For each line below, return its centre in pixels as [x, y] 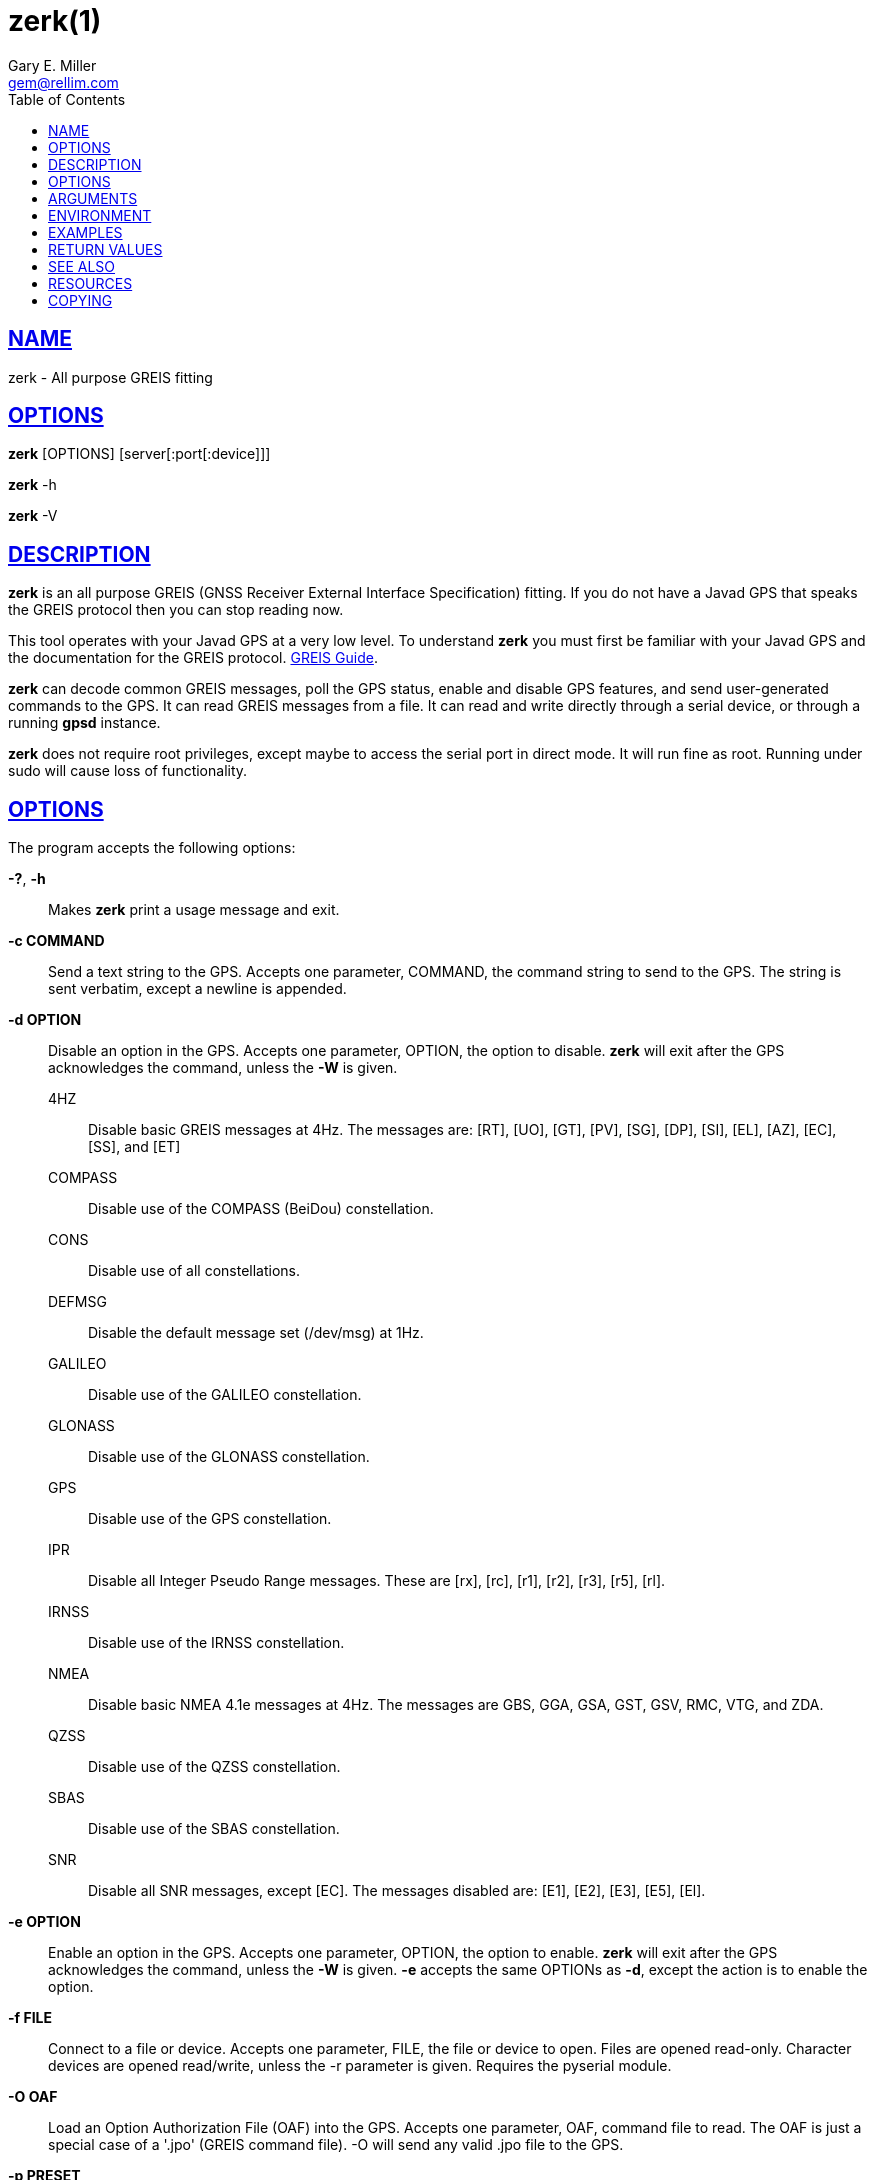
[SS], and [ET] [134, 1147]
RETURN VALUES [105, 249]
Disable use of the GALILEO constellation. [225, 1395]
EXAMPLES [85, 232]
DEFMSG [77, 1302]
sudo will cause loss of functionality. [128, 771]
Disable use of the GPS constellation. [210, 1519]
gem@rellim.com [63, 82]
